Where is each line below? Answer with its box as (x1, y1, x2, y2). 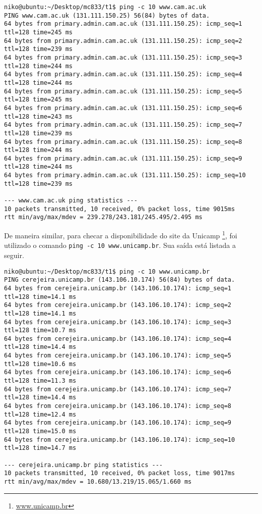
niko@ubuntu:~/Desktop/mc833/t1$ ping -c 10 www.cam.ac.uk (4, 4, 206, 11)
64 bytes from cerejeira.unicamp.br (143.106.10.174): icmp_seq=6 (4, 369, 232, 376)
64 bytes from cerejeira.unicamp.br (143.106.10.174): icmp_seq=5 (4, 352, 232, 359)
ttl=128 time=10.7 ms (4, 327, 77, 334)
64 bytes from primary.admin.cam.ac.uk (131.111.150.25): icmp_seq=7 (4, 121, 242, 129)
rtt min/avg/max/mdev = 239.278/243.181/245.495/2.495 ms (4, 214, 203, 221)
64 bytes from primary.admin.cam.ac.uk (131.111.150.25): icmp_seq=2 (4, 37, 242, 44)
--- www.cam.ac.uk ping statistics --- (4, 197, 138, 204)
